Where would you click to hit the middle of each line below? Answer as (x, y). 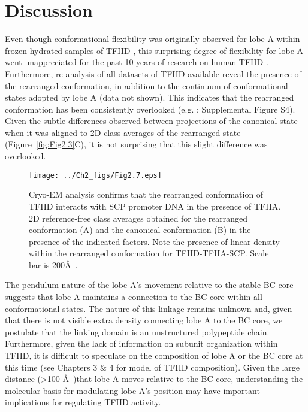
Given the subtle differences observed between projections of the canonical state (151, 121)
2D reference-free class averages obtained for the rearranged (138, 218)
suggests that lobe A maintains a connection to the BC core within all (134, 297)
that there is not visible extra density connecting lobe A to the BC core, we (144, 320)
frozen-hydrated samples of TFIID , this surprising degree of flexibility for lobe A (154, 50)
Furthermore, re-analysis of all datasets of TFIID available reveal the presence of (153, 73)
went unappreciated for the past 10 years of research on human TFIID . (137, 62)
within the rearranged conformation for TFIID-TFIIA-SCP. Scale (149, 253)
